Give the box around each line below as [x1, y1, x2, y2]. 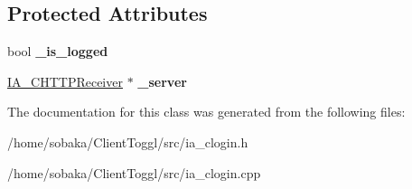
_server [137, 71, 187, 90]
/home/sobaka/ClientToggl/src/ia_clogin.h [7, 132, 248, 151]
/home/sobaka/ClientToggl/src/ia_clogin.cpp [7, 163, 261, 182]
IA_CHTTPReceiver [7, 71, 123, 90]
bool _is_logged [7, 42, 108, 61]
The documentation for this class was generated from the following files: [7, 102, 406, 121]
